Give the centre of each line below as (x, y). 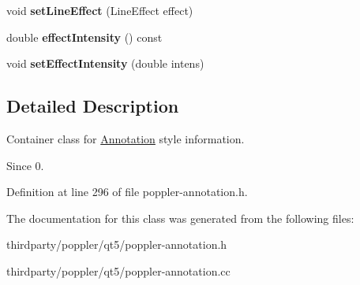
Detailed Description (93, 106)
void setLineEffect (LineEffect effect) (100, 10)
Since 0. (25, 165)
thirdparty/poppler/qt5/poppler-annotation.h (117, 244)
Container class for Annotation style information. (126, 138)
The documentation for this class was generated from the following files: (180, 218)
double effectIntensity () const (84, 37)
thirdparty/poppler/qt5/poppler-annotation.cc (118, 270)
